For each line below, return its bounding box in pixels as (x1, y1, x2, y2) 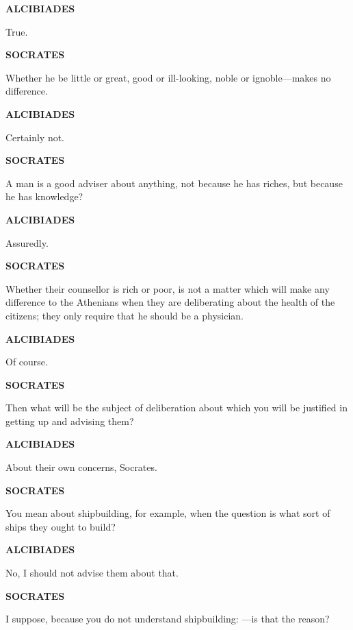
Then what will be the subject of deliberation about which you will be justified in (5, 400, 348, 415)
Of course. (5, 354, 48, 369)
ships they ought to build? (5, 519, 116, 533)
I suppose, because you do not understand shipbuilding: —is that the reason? (5, 611, 330, 626)
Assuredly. (5, 235, 49, 250)
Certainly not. (5, 130, 65, 144)
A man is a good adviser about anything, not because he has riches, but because (5, 175, 343, 190)
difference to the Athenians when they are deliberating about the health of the (5, 295, 335, 309)
